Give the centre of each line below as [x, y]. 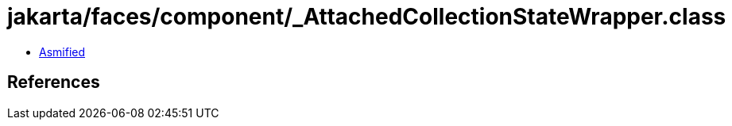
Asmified [62, 52]
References [54, 82]
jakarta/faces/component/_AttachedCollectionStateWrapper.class [367, 17]
